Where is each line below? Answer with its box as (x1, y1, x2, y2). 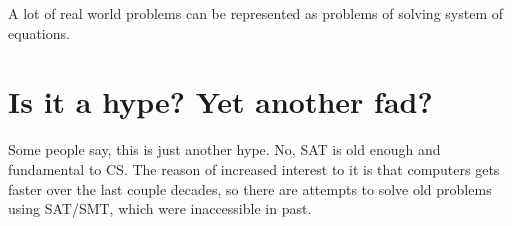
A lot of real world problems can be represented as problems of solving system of (8, 3, 504, 23)
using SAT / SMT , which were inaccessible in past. (8, 198, 312, 219)
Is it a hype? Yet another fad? (8, 81, 433, 122)
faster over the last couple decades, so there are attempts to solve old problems (8, 178, 492, 199)
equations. (8, 22, 70, 43)
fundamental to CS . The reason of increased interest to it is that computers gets (8, 158, 500, 179)
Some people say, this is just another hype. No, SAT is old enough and (8, 139, 441, 160)
